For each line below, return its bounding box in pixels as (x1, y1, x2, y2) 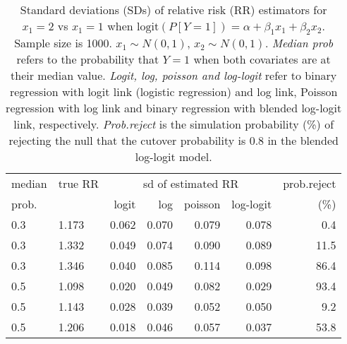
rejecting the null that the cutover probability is (8, 132, 246, 149)
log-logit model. (135, 148, 212, 165)
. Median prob (264, 35, 334, 52)
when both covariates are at (193, 51, 331, 68)
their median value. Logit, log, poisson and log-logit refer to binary (11, 67, 337, 84)
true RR (58, 175, 99, 192)
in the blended (267, 132, 339, 149)
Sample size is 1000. (14, 35, 112, 52)
